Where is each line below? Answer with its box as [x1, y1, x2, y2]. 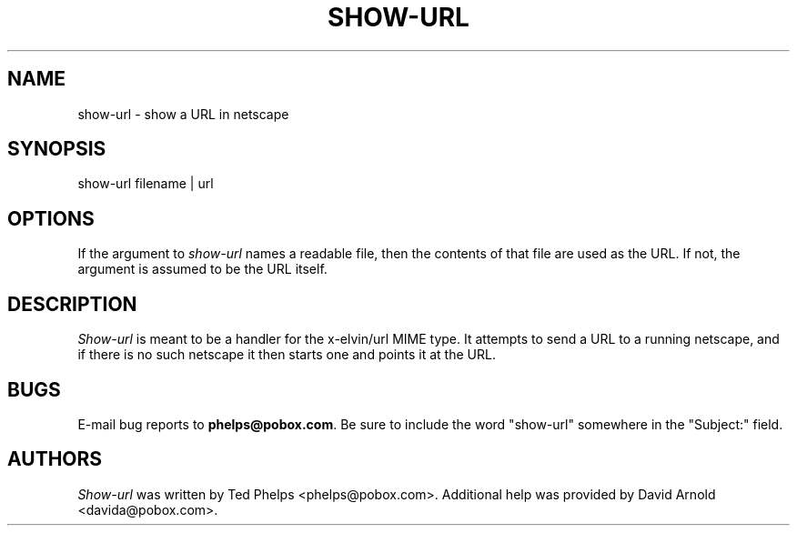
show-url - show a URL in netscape [77, 106, 289, 122]
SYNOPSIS [7, 137, 106, 161]
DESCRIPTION [7, 292, 137, 316]
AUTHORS [7, 448, 103, 471]
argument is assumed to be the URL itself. [77, 261, 328, 277]
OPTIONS [7, 206, 95, 230]
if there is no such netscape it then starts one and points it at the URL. [77, 347, 496, 363]
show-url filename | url [77, 176, 214, 192]
